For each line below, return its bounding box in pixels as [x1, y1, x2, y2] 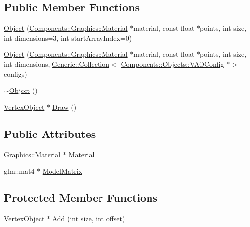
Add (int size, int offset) [52, 213, 125, 223]
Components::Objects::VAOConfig [121, 58, 224, 69]
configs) [4, 68, 27, 79]
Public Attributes [4, 126, 96, 141]
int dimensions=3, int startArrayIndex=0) [4, 32, 132, 43]
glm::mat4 [4, 166, 35, 176]
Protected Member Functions [4, 190, 158, 205]
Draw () [52, 101, 77, 112]
